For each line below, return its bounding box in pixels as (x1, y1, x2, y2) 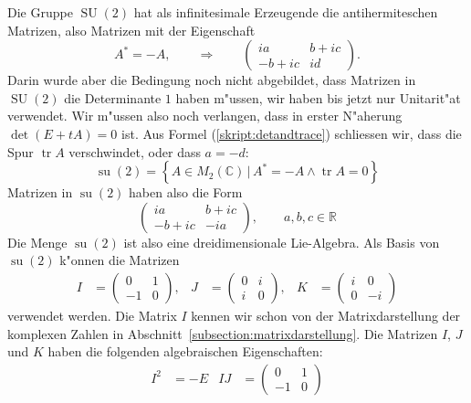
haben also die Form (129, 183, 243, 202)
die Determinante (64, 88, 162, 107)
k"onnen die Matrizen (59, 250, 180, 270)
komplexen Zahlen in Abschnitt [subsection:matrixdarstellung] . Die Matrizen (7, 323, 438, 343)
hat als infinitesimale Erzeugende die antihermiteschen (133, 3, 438, 21)
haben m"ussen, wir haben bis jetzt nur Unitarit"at (175, 88, 461, 107)
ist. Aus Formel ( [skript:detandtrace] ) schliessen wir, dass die (121, 123, 462, 143)
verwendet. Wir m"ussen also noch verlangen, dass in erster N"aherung (7, 106, 403, 125)
